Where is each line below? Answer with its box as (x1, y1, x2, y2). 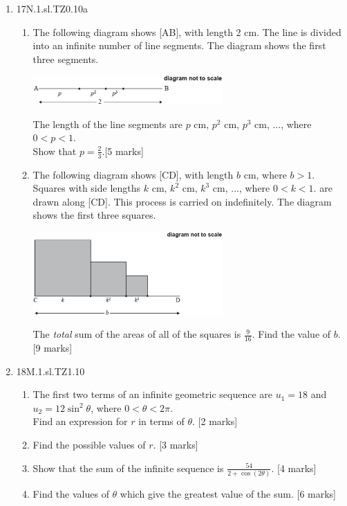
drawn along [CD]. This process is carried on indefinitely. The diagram (32, 194, 332, 208)
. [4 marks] (271, 460, 317, 475)
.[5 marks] (102, 143, 144, 158)
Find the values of (32, 486, 109, 500)
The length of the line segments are (32, 116, 182, 131)
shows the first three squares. (32, 208, 156, 222)
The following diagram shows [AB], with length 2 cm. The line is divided (32, 24, 341, 39)
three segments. (32, 51, 99, 66)
